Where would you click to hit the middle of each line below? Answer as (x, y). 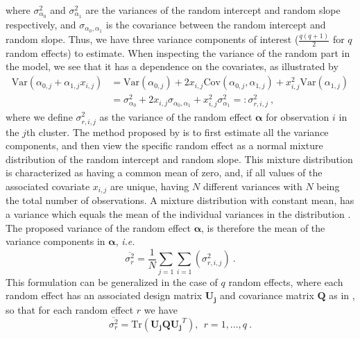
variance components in (55, 241)
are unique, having (150, 186)
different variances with (252, 186)
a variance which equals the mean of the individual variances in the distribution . (178, 214)
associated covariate (48, 186)
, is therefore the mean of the (263, 227)
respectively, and (41, 24)
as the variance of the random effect (176, 116)
